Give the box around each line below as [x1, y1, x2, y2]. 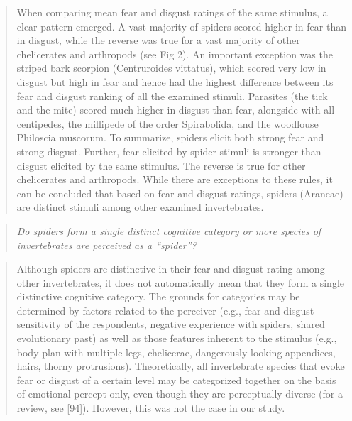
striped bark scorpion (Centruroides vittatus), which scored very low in [16, 60, 326, 75]
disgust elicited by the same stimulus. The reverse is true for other [16, 158, 306, 173]
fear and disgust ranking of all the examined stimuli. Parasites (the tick [16, 88, 328, 103]
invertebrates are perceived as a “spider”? [16, 237, 197, 252]
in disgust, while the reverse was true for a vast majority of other [16, 33, 300, 48]
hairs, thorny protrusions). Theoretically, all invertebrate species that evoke [16, 359, 345, 373]
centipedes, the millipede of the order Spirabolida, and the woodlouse [16, 116, 319, 131]
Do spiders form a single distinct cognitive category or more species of [16, 223, 321, 238]
